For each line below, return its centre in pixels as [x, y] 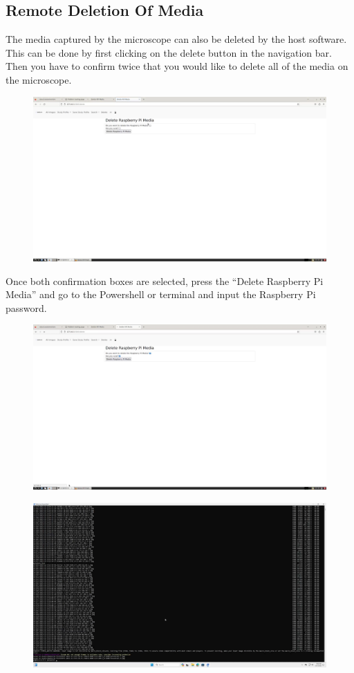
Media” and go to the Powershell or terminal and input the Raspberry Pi [161, 294]
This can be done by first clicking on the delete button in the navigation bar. [169, 52]
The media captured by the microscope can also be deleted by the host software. [176, 39]
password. [26, 307]
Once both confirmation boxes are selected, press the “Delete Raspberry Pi [165, 280]
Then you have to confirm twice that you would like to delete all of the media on [177, 66]
